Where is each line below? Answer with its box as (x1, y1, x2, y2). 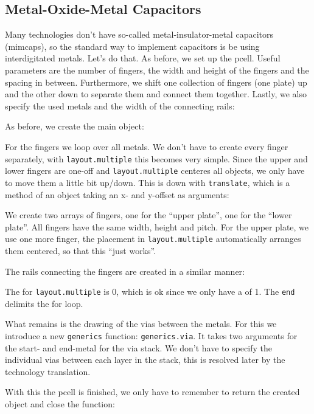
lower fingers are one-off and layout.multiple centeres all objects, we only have (5, 164, 305, 177)
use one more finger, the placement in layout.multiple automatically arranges (5, 232, 301, 245)
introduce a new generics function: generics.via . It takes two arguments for (5, 329, 298, 342)
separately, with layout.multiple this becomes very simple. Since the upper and (5, 152, 308, 165)
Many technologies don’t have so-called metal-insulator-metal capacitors (5, 28, 273, 41)
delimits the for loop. (5, 297, 83, 309)
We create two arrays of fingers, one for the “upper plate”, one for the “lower (5, 209, 292, 221)
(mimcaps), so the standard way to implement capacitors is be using (5, 40, 260, 52)
